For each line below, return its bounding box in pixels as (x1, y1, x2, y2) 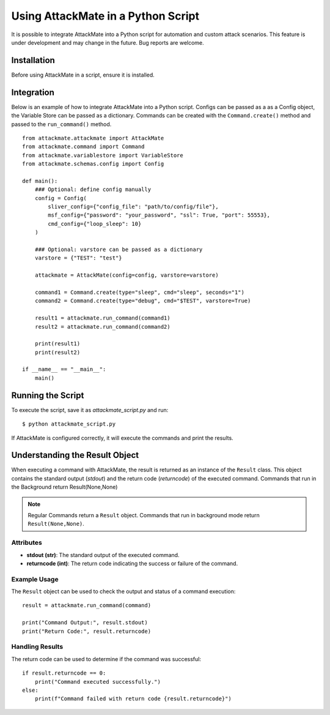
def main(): (22, 178, 58, 184)
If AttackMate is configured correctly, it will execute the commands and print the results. (11, 434, 233, 441)
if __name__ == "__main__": (22, 366, 106, 373)
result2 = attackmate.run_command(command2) (34, 323, 170, 330)
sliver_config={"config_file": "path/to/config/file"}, (48, 203, 219, 211)
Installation (11, 55, 55, 66)
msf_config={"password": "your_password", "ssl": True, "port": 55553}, (48, 212, 271, 219)
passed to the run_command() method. (11, 120, 112, 128)
